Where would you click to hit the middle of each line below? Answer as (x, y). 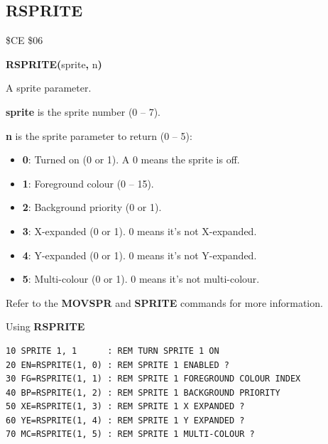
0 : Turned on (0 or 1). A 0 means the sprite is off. (131, 159)
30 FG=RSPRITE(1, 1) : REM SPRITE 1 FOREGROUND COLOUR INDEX (153, 379)
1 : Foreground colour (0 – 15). (88, 183)
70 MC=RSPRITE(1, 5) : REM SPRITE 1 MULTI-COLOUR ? (130, 434)
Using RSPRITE (45, 326)
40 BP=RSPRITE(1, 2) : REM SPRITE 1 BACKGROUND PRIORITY (143, 392)
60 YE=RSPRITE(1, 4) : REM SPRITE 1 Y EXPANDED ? (125, 420)
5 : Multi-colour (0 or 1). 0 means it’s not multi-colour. (141, 279)
